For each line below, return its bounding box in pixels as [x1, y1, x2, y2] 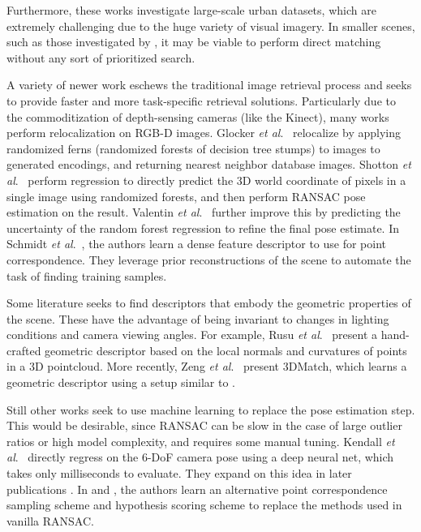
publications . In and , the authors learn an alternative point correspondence [6, 480, 388, 497]
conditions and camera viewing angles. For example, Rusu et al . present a [6, 326, 378, 343]
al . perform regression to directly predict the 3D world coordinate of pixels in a [6, 171, 406, 188]
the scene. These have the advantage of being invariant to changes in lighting [6, 310, 389, 327]
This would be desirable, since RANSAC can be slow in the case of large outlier [6, 417, 402, 434]
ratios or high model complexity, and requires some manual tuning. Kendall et [6, 432, 395, 449]
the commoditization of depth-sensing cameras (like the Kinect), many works [6, 108, 389, 125]
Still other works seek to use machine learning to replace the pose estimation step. [6, 401, 415, 418]
